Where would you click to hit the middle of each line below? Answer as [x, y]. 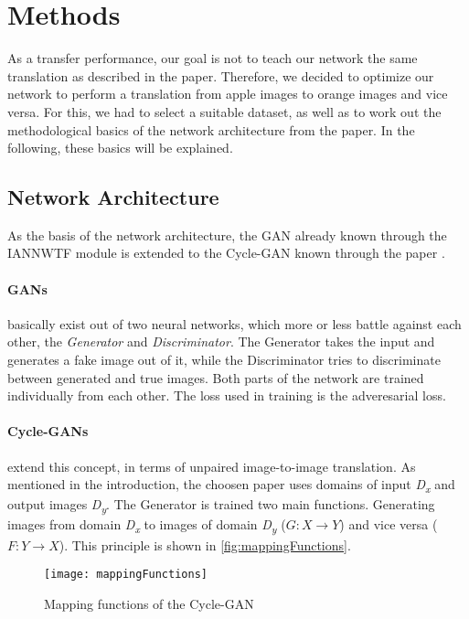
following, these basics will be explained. [120, 148]
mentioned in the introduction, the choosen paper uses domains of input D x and [231, 486]
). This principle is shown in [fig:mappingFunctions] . [205, 544]
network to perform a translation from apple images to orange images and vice [228, 94]
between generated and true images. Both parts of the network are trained [216, 377]
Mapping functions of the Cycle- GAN [149, 603]
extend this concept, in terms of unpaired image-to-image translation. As [212, 466]
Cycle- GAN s [48, 431]
